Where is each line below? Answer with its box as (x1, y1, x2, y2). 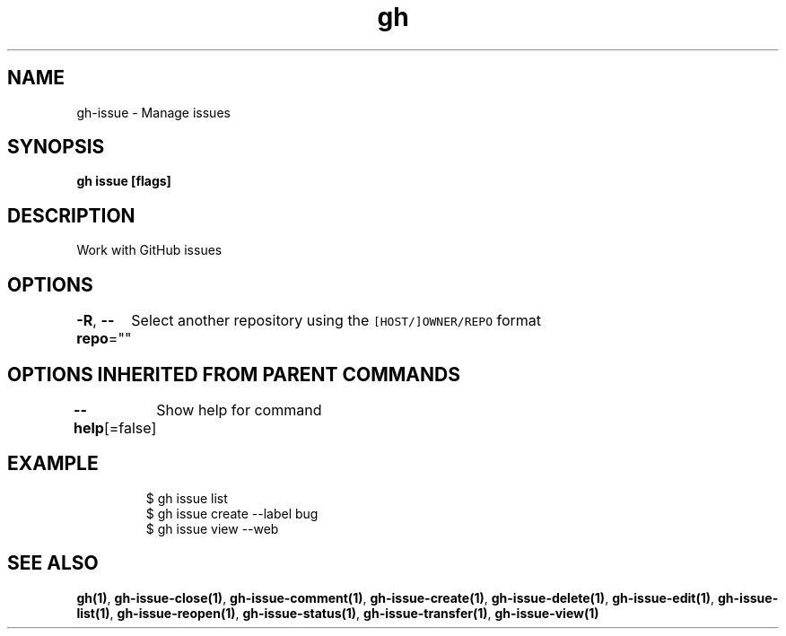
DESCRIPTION (7, 204, 135, 227)
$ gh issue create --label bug (145, 505, 319, 521)
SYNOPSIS (7, 135, 105, 159)
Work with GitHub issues (76, 242, 223, 258)
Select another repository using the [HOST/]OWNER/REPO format (131, 311, 542, 330)
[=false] (103, 418, 157, 437)
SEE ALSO (7, 552, 99, 575)
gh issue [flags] (76, 173, 171, 189)
